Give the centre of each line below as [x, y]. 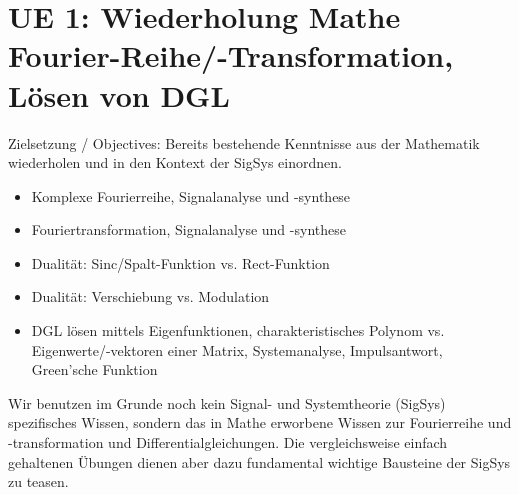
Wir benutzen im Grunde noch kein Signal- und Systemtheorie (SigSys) [227, 402]
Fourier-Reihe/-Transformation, [231, 55]
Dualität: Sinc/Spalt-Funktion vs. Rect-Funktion [180, 262]
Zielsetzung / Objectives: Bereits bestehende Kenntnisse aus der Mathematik [244, 142]
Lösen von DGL [119, 94]
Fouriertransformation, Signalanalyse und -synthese [188, 229]
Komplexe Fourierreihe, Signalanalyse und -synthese [191, 195]
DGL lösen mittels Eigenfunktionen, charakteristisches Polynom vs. [238, 330]
